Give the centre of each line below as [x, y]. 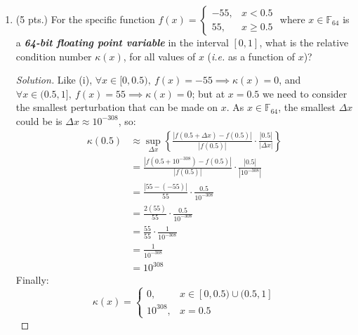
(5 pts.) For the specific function [85, 19]
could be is [39, 120]
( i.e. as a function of [251, 56]
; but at [208, 93]
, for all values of [159, 56]
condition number [54, 56]
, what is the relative [304, 42]
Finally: [32, 280]
